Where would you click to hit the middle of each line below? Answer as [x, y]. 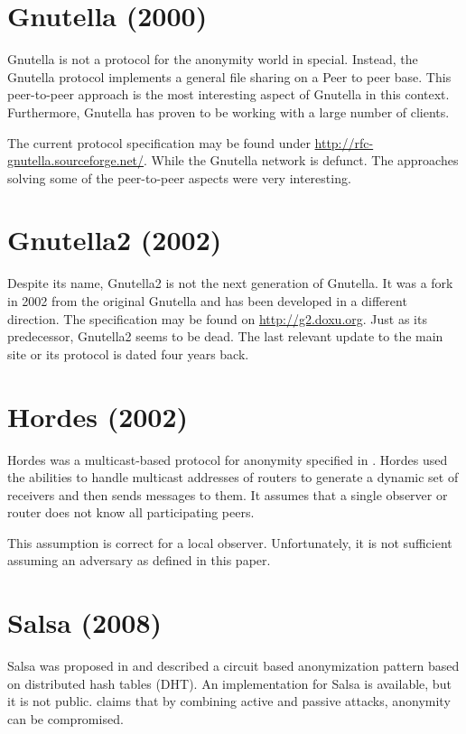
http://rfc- [344, 142]
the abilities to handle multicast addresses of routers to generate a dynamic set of [233, 477]
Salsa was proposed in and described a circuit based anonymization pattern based [233, 666]
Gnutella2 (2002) [115, 240]
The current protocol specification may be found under [159, 142]
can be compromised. [65, 718]
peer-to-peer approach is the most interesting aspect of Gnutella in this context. [228, 94]
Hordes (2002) [98, 416]
